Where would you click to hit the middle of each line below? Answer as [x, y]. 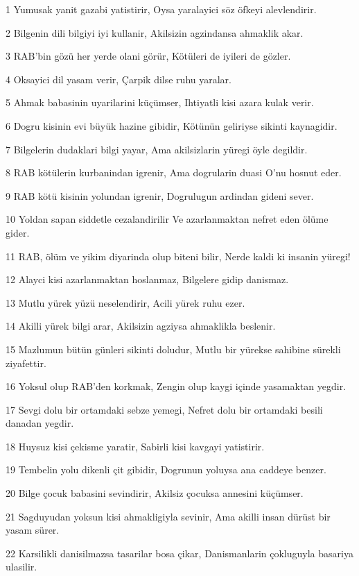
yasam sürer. [33, 530]
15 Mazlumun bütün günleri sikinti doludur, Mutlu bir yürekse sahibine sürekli [173, 349]
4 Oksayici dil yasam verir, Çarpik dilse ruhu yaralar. [119, 79]
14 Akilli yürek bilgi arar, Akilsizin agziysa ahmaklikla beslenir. [141, 326]
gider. [18, 232]
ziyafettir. [26, 363]
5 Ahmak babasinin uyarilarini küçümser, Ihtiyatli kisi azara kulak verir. [160, 102]
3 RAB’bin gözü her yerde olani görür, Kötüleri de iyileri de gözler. [148, 56]
